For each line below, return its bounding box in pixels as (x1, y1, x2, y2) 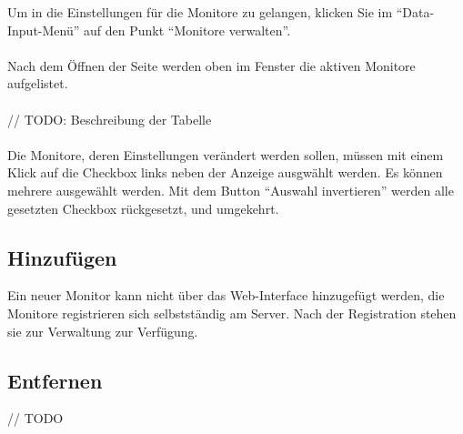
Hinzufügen (7, 243, 117, 271)
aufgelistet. (7, 74, 68, 93)
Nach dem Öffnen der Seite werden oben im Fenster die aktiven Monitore (7, 56, 416, 75)
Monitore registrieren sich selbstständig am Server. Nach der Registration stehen (7, 303, 457, 322)
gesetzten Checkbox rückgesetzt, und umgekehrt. (7, 198, 279, 217)
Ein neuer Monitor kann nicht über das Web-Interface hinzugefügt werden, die (7, 286, 445, 305)
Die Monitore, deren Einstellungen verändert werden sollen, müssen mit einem (7, 145, 444, 164)
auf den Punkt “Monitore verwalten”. (84, 20, 291, 39)
